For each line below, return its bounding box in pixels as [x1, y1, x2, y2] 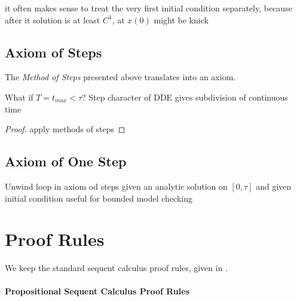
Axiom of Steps [5, 42, 102, 61]
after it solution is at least [5, 13, 100, 26]
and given [256, 180, 292, 192]
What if [5, 90, 33, 103]
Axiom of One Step [5, 152, 127, 171]
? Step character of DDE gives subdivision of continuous [82, 90, 288, 103]
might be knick [154, 13, 209, 26]
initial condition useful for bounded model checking [5, 191, 193, 204]
